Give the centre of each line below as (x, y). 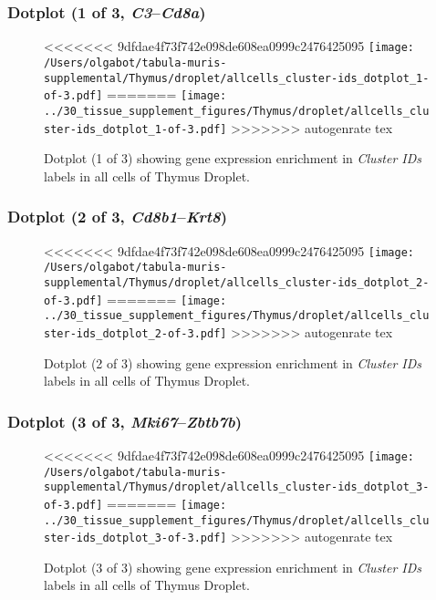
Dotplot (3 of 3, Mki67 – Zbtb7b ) (125, 421)
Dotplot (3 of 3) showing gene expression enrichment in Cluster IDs (233, 567)
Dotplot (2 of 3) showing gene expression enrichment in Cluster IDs (233, 362)
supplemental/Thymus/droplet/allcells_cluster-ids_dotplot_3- (237, 487)
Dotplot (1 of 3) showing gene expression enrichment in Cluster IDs (233, 158)
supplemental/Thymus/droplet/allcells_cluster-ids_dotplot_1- (237, 78)
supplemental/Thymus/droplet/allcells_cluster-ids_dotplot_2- (237, 282)
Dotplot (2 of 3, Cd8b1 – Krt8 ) (117, 217)
